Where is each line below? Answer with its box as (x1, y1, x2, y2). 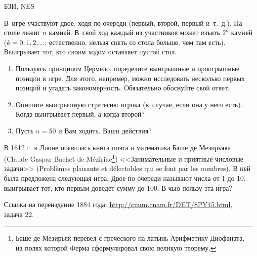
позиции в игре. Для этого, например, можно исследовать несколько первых (15, 73, 245, 83)
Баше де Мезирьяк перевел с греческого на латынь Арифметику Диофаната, (15, 233, 245, 243)
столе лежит (4, 27, 41, 38)
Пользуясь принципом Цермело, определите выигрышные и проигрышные (15, 63, 240, 73)
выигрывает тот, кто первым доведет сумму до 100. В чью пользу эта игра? (4, 182, 232, 193)
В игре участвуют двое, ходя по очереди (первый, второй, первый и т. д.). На (4, 17, 242, 28)
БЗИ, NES (4, 1, 35, 11)
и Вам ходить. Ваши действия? (58, 125, 152, 135)
